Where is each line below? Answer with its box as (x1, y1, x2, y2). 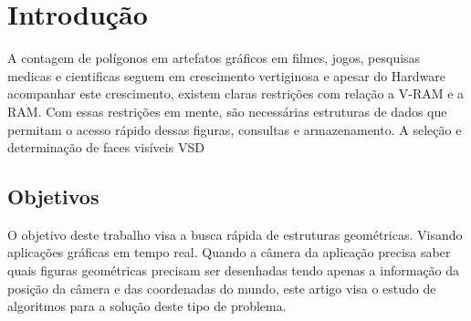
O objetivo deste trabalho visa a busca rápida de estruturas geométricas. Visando (7, 224, 463, 243)
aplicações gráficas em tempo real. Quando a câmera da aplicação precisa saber (7, 243, 451, 262)
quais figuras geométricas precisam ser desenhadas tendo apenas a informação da (7, 261, 460, 280)
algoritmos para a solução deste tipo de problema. (7, 296, 287, 316)
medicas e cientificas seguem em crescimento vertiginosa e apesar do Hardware (7, 66, 446, 85)
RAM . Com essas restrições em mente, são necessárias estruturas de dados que (7, 101, 447, 120)
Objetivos (7, 182, 99, 211)
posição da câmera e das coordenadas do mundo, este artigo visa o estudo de (7, 278, 436, 297)
